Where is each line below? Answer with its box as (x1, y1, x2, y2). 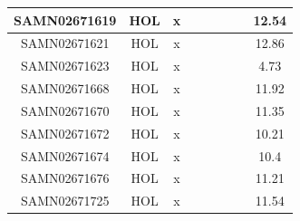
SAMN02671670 (20, 101, 110, 120)
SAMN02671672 (20, 123, 110, 142)
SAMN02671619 (14, 10, 117, 29)
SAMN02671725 (20, 191, 110, 210)
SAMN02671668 (20, 79, 110, 98)
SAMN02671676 (20, 168, 110, 187)
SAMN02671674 (20, 146, 110, 165)
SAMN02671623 (20, 56, 110, 75)
